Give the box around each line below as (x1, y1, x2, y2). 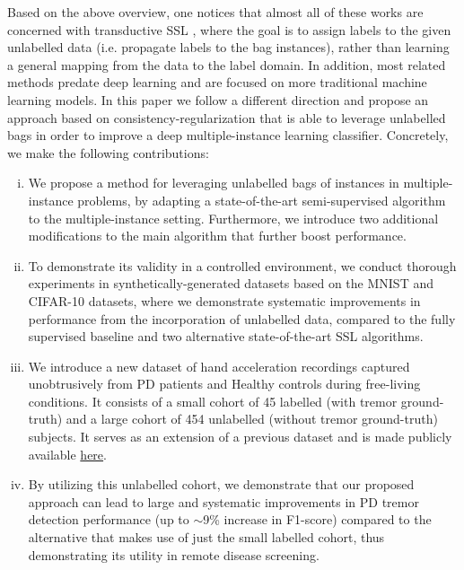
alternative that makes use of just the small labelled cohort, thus (28, 528, 385, 547)
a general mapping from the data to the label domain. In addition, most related (7, 55, 446, 74)
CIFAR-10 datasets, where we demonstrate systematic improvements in (28, 291, 421, 310)
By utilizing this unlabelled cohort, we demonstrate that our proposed (28, 475, 415, 494)
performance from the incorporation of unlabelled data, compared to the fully (28, 309, 456, 328)
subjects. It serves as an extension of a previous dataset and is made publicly (28, 427, 452, 446)
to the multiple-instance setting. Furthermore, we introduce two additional (28, 208, 439, 227)
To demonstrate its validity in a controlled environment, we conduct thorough (28, 256, 457, 275)
